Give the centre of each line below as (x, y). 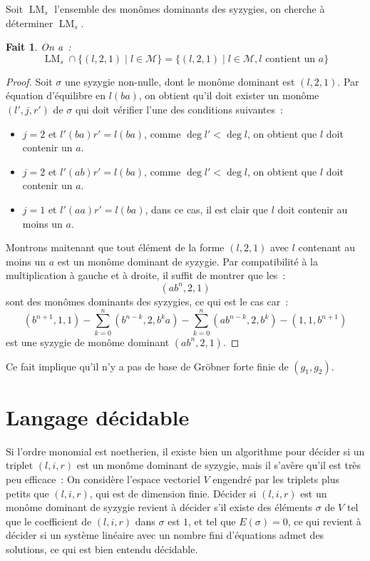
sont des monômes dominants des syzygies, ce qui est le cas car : (147, 301)
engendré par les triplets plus (276, 479)
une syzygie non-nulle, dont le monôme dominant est (180, 81)
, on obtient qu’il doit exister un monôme (229, 95)
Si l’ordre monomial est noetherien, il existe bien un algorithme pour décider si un (185, 451)
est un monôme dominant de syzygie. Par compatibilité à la (187, 261)
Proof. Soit (29, 81)
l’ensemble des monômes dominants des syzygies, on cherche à (190, 9)
